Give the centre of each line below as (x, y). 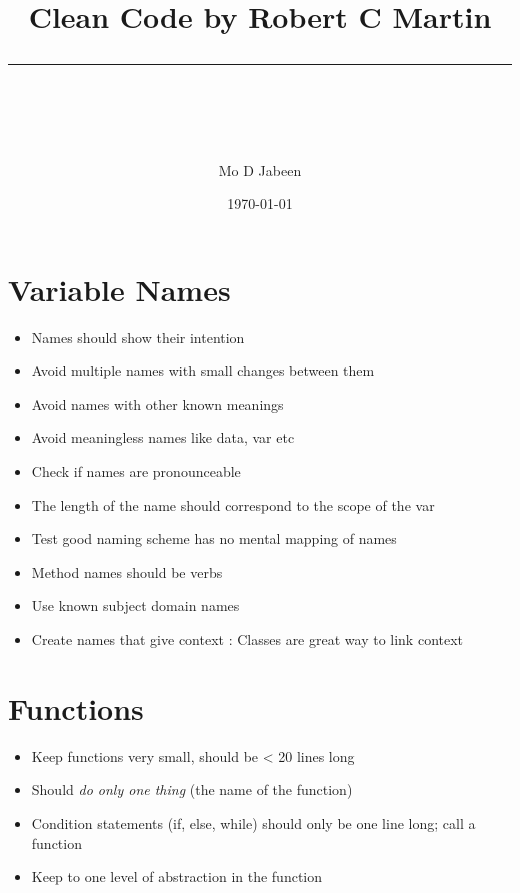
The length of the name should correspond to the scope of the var (233, 504)
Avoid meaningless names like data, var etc (163, 437)
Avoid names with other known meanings (157, 403)
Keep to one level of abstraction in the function (177, 876)
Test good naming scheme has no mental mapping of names (214, 538)
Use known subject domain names (135, 605)
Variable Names (119, 288)
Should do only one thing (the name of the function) (192, 789)
